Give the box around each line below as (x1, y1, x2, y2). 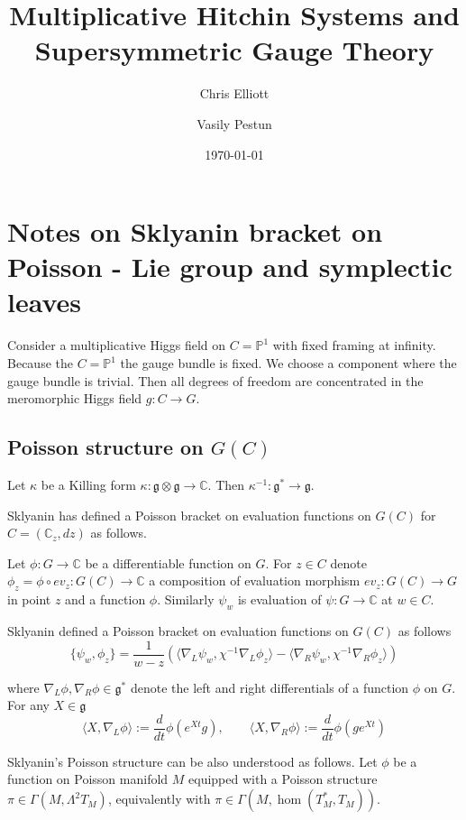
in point (7, 590, 51, 609)
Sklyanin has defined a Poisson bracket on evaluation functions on (7, 505, 371, 524)
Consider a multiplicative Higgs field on (7, 336, 226, 355)
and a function (65, 590, 146, 609)
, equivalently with (107, 789, 211, 808)
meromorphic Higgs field (7, 389, 142, 408)
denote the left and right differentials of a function (130, 677, 409, 696)
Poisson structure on (7, 433, 204, 461)
